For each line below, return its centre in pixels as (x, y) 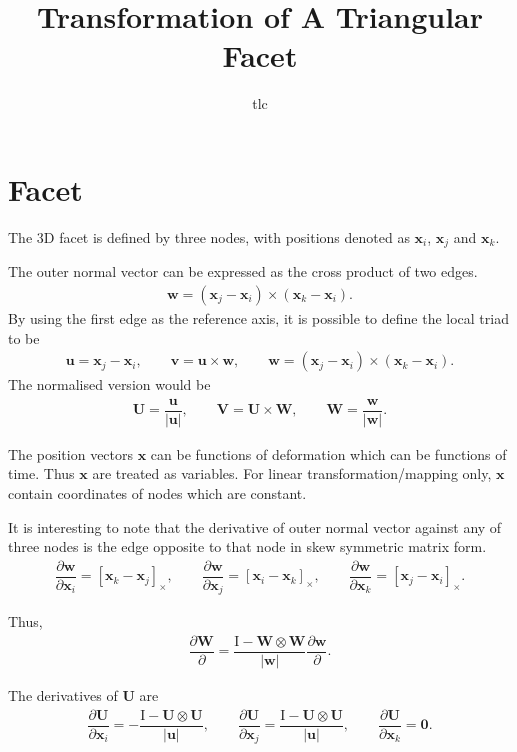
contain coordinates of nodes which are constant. (157, 493)
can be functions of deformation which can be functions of (328, 453)
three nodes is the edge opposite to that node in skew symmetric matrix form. (247, 546)
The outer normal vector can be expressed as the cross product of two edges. (243, 271)
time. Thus (41, 473)
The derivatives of (63, 695)
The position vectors (71, 453)
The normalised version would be (109, 384)
